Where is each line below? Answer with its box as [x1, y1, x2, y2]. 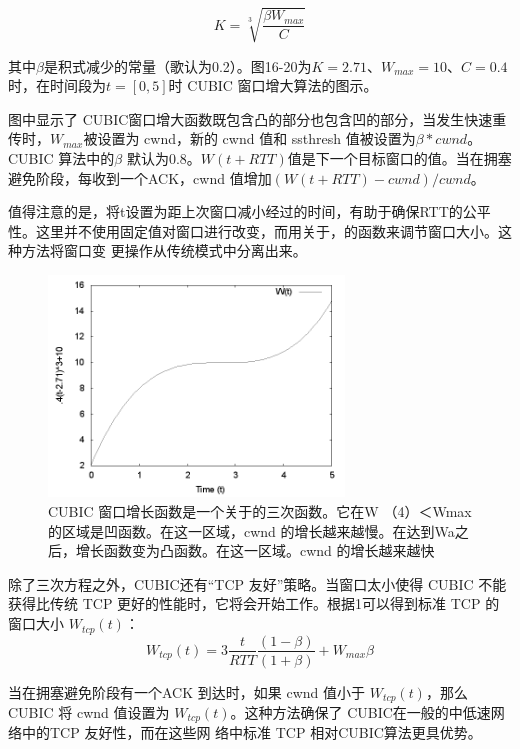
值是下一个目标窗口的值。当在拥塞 [287, 147, 512, 168]
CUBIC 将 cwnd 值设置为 [8, 702, 170, 723]
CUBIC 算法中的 [8, 147, 115, 168]
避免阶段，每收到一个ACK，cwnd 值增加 [8, 167, 272, 188]
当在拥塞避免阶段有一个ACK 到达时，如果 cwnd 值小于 [8, 681, 365, 702]
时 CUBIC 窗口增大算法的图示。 [168, 75, 378, 96]
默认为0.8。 [126, 147, 201, 168]
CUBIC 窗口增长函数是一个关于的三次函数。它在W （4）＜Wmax [48, 501, 472, 522]
